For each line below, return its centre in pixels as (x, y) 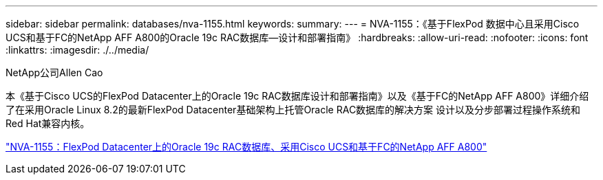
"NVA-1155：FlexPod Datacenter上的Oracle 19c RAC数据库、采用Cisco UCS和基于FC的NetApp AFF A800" (246, 147)
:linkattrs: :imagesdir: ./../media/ (77, 50)
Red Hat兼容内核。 (48, 123)
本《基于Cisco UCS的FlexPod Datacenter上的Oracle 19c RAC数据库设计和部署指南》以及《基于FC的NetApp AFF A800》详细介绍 (297, 96)
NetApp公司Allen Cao (54, 72)
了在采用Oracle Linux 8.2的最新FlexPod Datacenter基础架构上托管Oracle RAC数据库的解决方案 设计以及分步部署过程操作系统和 (293, 110)
